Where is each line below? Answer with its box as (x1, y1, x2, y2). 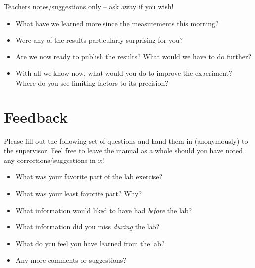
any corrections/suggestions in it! (4, 155, 104, 165)
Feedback (4, 107, 68, 127)
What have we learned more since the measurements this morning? (15, 18, 219, 28)
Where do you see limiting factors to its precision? (15, 77, 168, 88)
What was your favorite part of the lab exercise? (15, 171, 163, 182)
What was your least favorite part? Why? (15, 188, 142, 199)
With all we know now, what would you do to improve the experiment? (15, 68, 232, 78)
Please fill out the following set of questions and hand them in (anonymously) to (4, 135, 248, 146)
